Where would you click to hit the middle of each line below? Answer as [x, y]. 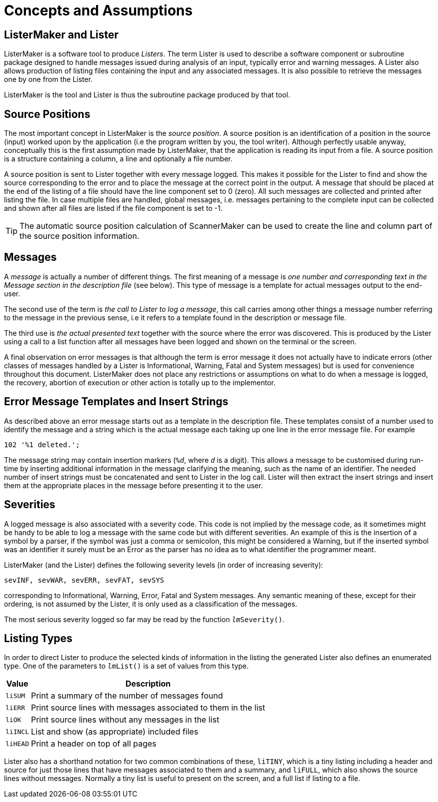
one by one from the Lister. [48, 79]
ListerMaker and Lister [61, 34]
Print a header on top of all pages [93, 744]
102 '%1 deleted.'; [42, 444]
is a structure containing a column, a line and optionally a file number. [118, 159]
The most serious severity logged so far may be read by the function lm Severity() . [144, 619]
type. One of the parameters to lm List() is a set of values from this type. [126, 666]
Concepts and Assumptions [98, 10]
